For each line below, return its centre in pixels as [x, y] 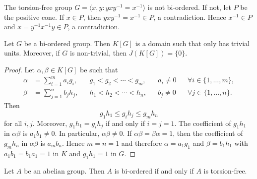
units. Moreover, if [32, 53]
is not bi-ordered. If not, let [189, 7]
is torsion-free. [225, 170]
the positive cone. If [34, 17]
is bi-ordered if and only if [154, 170]
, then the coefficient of [208, 133]
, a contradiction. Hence [190, 17]
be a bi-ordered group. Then [67, 43]
